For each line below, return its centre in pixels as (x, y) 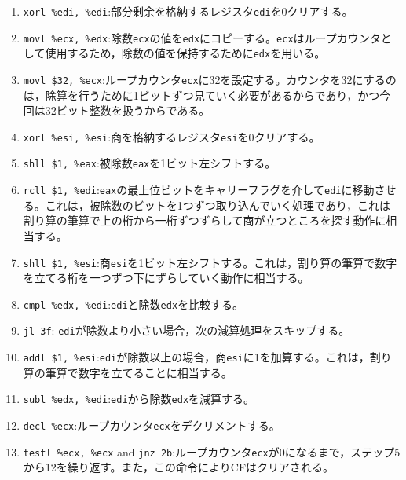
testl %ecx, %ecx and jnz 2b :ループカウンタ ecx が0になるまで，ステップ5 (212, 451)
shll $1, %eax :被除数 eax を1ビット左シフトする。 (150, 163)
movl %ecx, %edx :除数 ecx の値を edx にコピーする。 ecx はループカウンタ (202, 37)
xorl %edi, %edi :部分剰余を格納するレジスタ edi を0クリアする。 (188, 11)
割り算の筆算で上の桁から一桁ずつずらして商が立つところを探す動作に (205, 220)
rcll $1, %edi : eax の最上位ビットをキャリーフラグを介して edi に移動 (199, 190)
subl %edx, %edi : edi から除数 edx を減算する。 (139, 399)
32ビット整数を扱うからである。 (128, 110)
